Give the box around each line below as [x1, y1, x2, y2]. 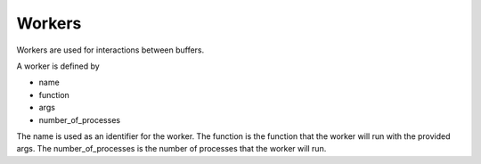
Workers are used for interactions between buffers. [16, 45, 205, 55]
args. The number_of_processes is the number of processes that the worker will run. [16, 143, 327, 154]
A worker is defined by [16, 61, 100, 71]
